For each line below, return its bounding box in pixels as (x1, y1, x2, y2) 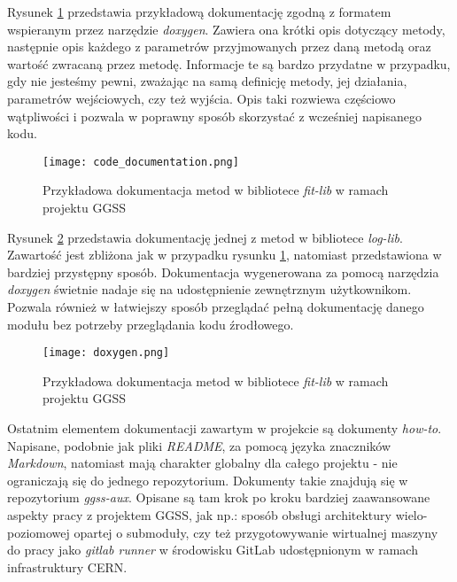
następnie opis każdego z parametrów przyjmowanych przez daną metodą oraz (7, 37, 431, 56)
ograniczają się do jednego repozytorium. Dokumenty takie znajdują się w (7, 470, 408, 489)
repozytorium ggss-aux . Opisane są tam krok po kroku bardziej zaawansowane (7, 488, 430, 507)
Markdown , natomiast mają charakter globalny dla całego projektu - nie (7, 454, 398, 472)
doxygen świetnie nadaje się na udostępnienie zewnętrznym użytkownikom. (7, 280, 412, 299)
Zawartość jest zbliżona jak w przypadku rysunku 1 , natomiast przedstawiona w (7, 245, 442, 264)
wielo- (395, 505, 428, 524)
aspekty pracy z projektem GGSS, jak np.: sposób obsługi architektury (7, 505, 391, 524)
